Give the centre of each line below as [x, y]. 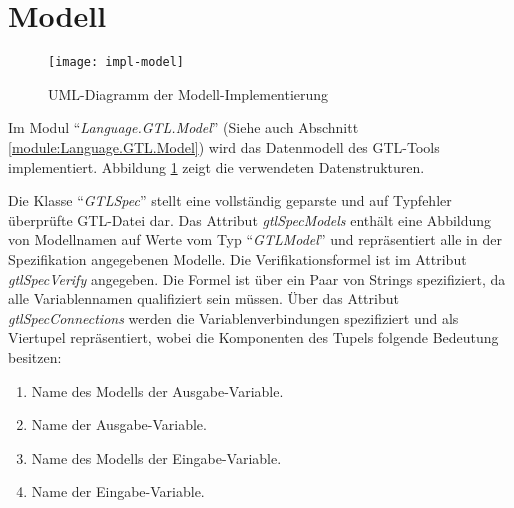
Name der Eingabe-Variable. [118, 491]
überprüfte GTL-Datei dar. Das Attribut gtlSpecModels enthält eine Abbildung [250, 219]
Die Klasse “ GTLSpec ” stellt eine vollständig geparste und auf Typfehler [230, 200]
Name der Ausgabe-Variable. [119, 424]
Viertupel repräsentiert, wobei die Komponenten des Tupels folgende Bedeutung [253, 337]
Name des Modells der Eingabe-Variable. [156, 457]
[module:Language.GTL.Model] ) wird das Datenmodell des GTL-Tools [224, 146]
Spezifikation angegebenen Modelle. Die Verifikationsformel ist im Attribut [237, 258]
